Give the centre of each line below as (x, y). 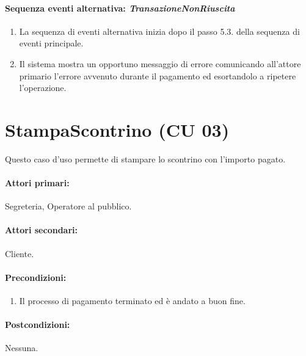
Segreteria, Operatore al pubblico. (68, 206)
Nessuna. (22, 348)
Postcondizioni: (38, 325)
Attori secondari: (41, 230)
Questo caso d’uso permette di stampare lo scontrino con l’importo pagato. (145, 158)
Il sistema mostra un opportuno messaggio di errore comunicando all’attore (160, 63)
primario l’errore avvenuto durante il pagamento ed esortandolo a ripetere (158, 75)
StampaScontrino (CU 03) (117, 129)
